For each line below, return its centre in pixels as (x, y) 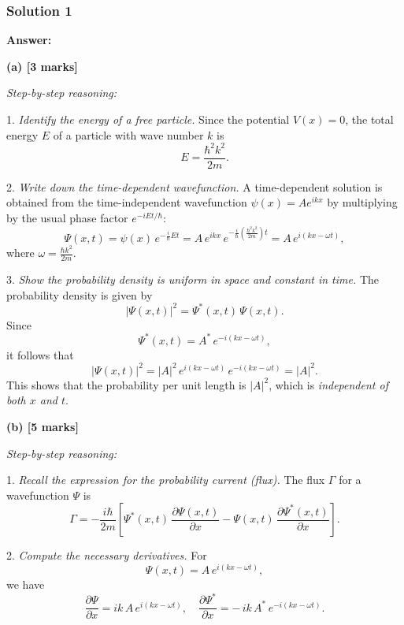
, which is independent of (328, 384)
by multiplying (362, 202)
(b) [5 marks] (43, 426)
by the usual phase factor (67, 217)
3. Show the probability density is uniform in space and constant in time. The (193, 279)
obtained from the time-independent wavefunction (127, 202)
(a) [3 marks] (42, 66)
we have (26, 584)
